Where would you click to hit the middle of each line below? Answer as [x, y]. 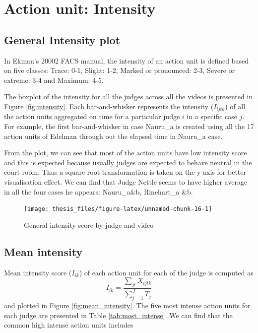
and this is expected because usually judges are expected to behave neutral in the [128, 162]
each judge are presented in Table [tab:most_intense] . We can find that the [118, 315]
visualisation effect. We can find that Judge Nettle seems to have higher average [126, 181]
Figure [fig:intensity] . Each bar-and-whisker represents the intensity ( [109, 106]
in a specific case [212, 116]
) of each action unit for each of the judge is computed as [166, 272]
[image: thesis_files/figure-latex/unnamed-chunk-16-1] [118, 209]
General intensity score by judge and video [89, 225]
